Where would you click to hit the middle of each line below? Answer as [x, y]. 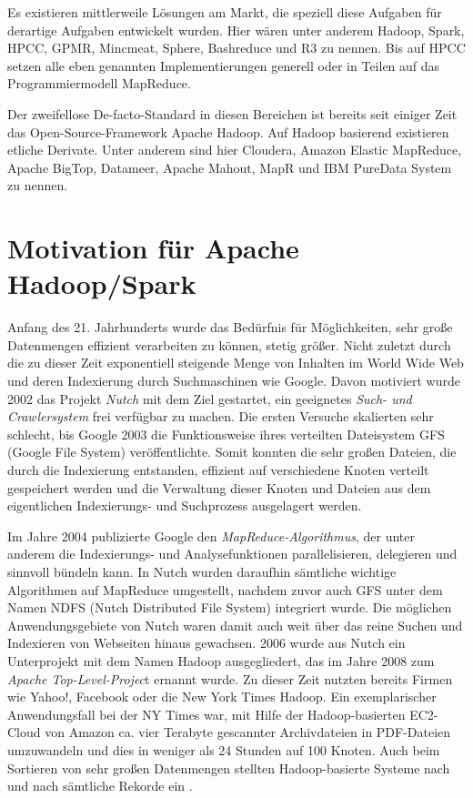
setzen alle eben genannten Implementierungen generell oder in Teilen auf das [224, 65]
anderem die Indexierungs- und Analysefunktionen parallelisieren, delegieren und [232, 554]
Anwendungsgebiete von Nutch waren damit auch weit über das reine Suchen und [235, 625]
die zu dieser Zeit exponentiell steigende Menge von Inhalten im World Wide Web [236, 363]
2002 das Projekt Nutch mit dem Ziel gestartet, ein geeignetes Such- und [210, 398]
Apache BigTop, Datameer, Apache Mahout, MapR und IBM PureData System [230, 167]
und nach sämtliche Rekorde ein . [100, 786]
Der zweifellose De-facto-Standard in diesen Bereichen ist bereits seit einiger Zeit [232, 113]
